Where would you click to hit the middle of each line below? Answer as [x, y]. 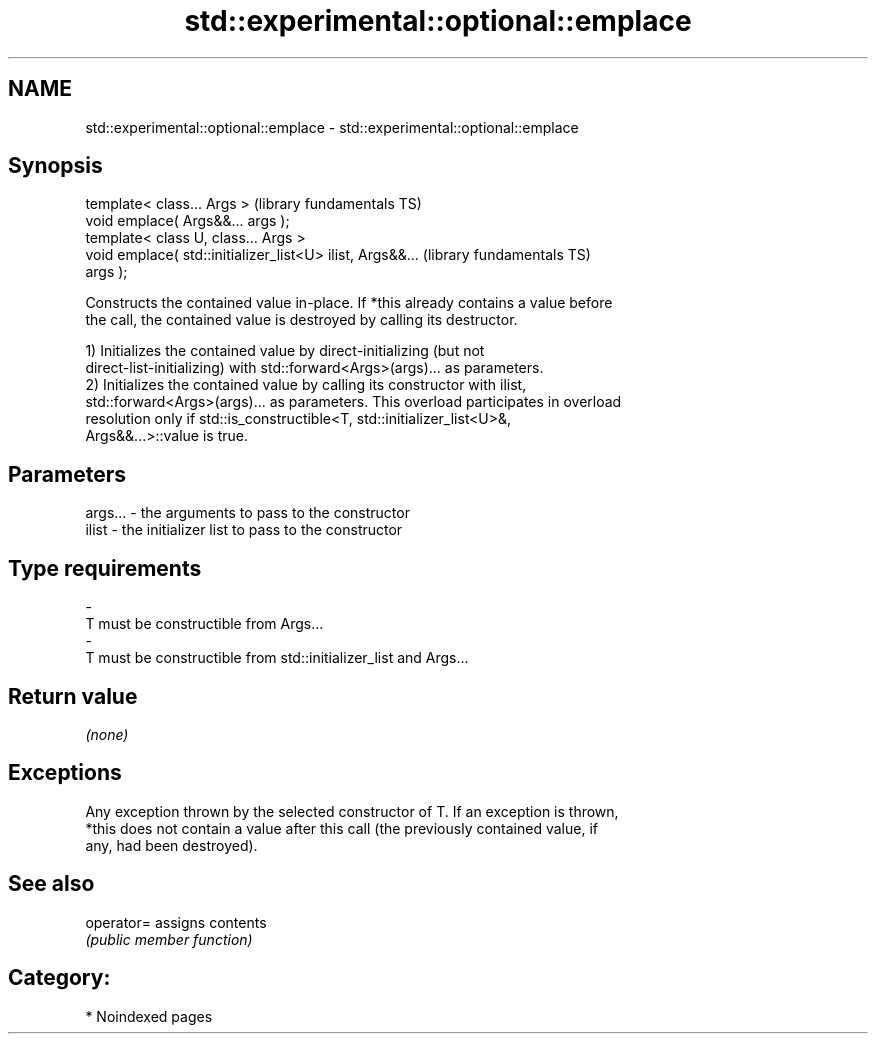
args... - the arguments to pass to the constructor [247, 513]
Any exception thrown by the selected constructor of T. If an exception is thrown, [352, 811]
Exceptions [65, 773]
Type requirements [105, 568]
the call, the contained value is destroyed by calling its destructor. [301, 320]
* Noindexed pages [149, 1016]
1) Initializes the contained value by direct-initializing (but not [285, 351]
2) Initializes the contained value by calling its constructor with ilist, [306, 385]
